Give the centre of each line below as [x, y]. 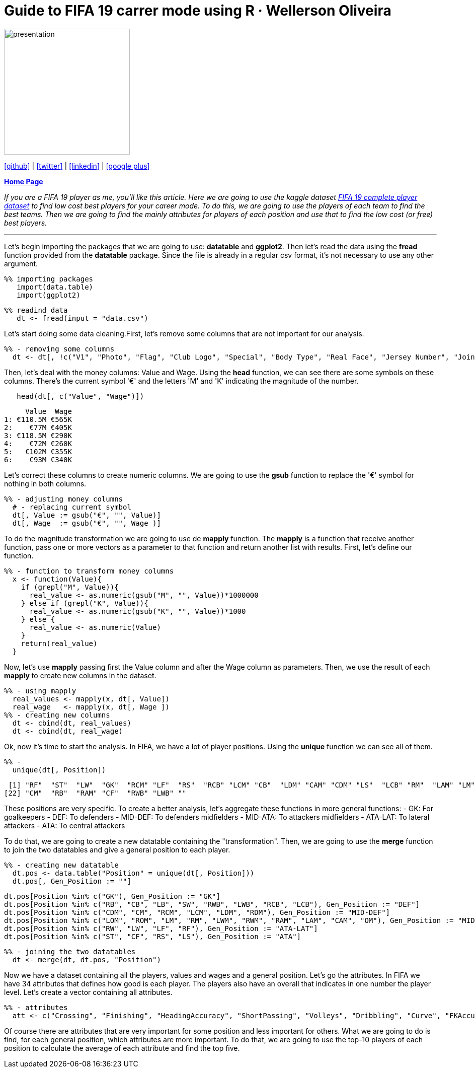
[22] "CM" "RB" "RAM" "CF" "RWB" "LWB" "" [95, 793]
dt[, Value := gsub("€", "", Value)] [87, 515]
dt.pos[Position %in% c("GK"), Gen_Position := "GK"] [112, 896]
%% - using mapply [40, 691]
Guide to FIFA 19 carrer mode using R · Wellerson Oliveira [198, 11]
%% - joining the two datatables [70, 951]
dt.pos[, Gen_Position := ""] [72, 881]
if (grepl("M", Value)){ [70, 587]
